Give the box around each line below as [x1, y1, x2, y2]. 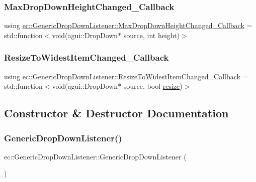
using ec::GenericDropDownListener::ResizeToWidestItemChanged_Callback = [4, 71, 248, 81]
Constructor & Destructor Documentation [4, 105, 229, 121]
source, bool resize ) [123, 81, 183, 91]
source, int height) [123, 30, 180, 40]
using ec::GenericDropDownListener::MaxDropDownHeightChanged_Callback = [4, 20, 252, 31]
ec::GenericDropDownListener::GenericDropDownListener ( [4, 151, 187, 161]
